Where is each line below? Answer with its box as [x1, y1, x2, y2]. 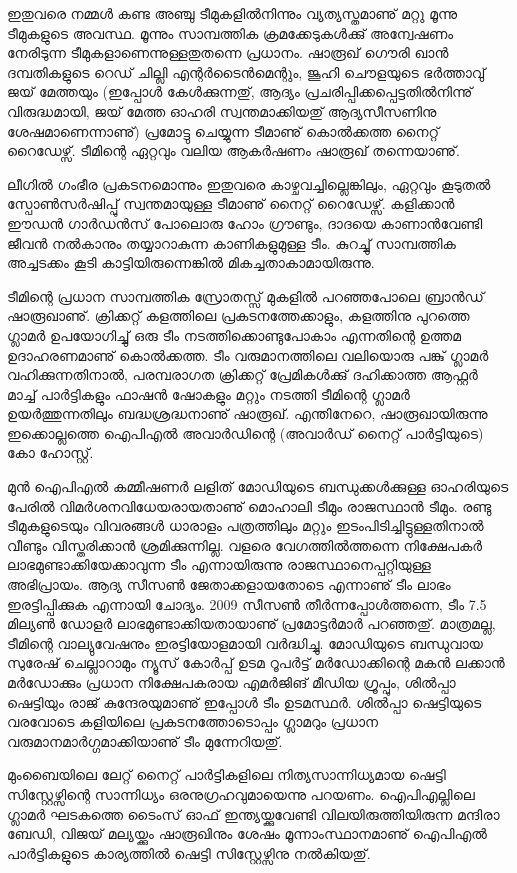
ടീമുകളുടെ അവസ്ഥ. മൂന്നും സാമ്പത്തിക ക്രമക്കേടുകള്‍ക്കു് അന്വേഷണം [7, 22, 454, 43]
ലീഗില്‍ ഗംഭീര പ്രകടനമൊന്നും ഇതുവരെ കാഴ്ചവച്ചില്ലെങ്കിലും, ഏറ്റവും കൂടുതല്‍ [7, 173, 491, 194]
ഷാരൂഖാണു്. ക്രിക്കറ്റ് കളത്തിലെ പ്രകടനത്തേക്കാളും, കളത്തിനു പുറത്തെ [7, 305, 470, 326]
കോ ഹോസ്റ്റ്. [7, 442, 94, 463]
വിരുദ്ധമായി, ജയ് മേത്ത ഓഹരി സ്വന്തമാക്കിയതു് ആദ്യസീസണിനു [7, 100, 437, 121]
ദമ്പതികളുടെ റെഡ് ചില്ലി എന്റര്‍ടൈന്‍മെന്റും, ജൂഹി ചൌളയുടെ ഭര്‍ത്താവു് [7, 61, 486, 82]
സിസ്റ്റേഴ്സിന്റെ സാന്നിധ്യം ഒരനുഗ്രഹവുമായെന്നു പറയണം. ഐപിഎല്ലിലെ [7, 783, 475, 804]
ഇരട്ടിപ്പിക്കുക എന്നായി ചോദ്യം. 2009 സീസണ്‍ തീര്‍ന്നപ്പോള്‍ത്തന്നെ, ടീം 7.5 [7, 593, 487, 614]
